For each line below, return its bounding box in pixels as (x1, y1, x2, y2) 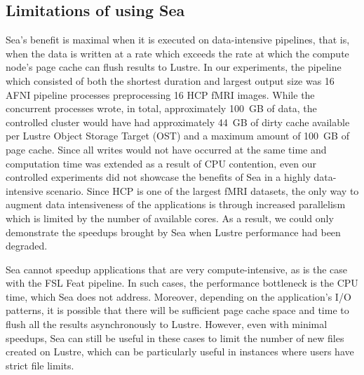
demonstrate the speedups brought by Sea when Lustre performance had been (6, 224, 341, 239)
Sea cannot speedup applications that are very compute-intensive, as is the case (6, 261, 348, 276)
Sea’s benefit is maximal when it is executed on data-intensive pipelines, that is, (6, 32, 350, 47)
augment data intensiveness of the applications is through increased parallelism (6, 197, 346, 212)
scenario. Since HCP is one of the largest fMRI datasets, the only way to (46, 183, 359, 198)
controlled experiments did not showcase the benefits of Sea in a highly (6, 170, 311, 184)
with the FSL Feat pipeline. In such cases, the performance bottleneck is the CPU (6, 275, 358, 290)
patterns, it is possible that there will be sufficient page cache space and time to (6, 303, 349, 318)
